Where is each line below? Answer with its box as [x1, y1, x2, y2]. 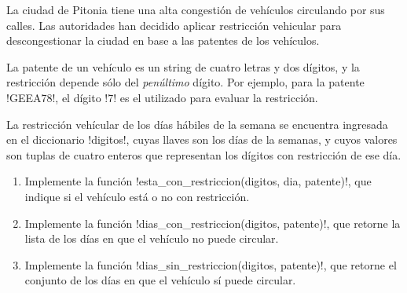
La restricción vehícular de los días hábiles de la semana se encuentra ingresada [6, 115, 388, 132]
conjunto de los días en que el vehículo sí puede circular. [24, 272, 296, 288]
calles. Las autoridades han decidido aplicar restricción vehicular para [6, 16, 342, 33]
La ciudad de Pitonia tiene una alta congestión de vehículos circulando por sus [6, 2, 385, 17]
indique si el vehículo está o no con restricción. [24, 188, 250, 204]
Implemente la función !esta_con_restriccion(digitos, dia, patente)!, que [24, 173, 372, 189]
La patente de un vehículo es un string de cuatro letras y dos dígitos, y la [6, 58, 360, 75]
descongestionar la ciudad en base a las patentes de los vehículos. [6, 32, 320, 49]
